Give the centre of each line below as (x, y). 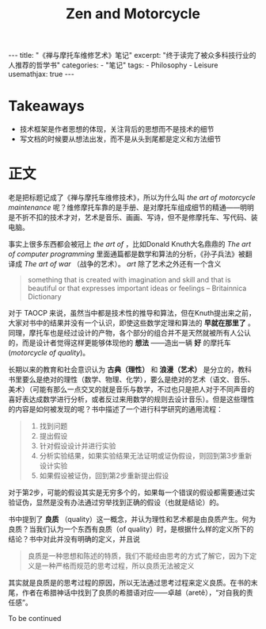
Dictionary (44, 297)
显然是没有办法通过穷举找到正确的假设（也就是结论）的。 (129, 502)
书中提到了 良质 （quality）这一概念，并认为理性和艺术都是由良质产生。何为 (132, 520)
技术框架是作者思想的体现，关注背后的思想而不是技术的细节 (117, 129)
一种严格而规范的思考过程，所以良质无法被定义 (118, 566)
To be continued (35, 619)
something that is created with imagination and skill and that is (129, 280)
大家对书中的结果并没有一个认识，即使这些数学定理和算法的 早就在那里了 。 (131, 323)
